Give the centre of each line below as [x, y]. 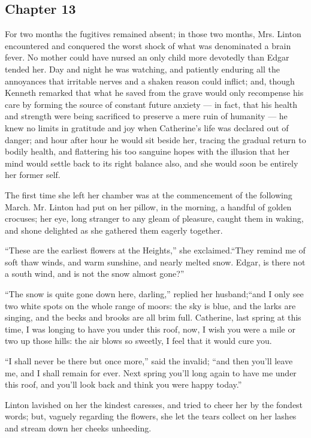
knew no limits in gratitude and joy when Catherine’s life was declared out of [147, 127]
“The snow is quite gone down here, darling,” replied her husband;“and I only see [154, 294]
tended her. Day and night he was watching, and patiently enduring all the [142, 69]
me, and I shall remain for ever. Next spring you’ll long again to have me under [151, 372]
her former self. [33, 175]
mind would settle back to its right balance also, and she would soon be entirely [152, 163]
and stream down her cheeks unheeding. [78, 428]
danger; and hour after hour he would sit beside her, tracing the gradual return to [155, 139]
